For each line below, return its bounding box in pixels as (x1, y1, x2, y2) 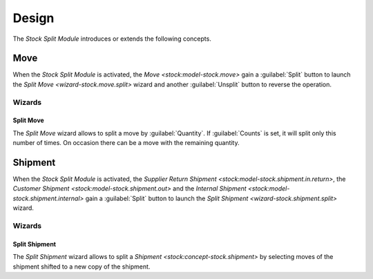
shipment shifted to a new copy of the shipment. (12, 262, 151, 271)
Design (12, 10, 55, 26)
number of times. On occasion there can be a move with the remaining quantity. (12, 139, 240, 147)
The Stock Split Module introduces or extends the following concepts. (12, 35, 212, 43)
